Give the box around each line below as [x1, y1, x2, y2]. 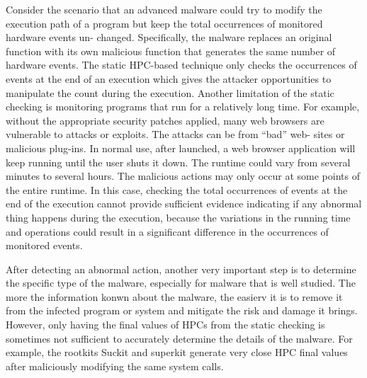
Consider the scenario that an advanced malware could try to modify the [6, 2, 322, 16]
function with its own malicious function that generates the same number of [6, 43, 336, 58]
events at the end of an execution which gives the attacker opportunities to [6, 71, 332, 86]
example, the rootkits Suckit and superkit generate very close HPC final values [6, 345, 348, 360]
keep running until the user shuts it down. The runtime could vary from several [6, 154, 351, 169]
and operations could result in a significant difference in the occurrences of [6, 224, 329, 239]
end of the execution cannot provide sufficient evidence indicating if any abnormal [6, 196, 362, 211]
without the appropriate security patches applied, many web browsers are [6, 113, 324, 127]
